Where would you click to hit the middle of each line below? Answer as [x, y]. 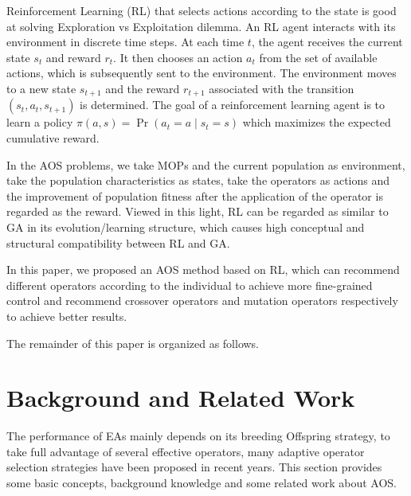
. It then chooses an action [178, 57]
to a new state [41, 88]
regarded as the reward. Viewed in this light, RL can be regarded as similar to [198, 211]
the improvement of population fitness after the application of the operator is [195, 195]
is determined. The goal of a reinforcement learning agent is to [233, 105]
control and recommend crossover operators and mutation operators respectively [202, 301]
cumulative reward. [53, 138]
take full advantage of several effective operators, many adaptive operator [186, 451]
